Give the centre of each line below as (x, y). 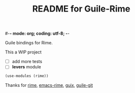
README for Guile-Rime (81, 9)
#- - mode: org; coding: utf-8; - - (37, 33)
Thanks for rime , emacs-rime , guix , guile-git (49, 85)
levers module (26, 67)
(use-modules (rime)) (27, 76)
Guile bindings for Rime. (29, 43)
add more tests (27, 62)
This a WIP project (23, 52)
